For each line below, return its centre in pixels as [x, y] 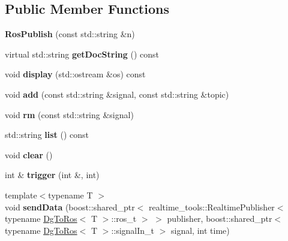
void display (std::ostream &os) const [75, 74]
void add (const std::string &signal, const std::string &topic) [117, 94]
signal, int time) [200, 230]
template [21, 195]
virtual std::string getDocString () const [82, 54]
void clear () [29, 154]
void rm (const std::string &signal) [69, 114]
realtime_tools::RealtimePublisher [211, 207]
